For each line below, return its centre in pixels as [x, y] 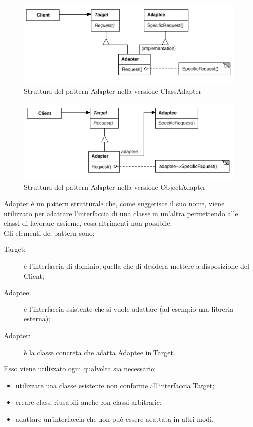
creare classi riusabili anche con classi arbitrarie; [89, 402]
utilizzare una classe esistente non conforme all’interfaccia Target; [115, 385]
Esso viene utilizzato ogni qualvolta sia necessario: [80, 369]
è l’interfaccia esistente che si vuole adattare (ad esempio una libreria [129, 309]
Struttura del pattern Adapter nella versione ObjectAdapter [115, 187]
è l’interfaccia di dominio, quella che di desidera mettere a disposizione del [136, 266]
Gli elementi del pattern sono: [49, 232]
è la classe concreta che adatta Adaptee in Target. [100, 352]
